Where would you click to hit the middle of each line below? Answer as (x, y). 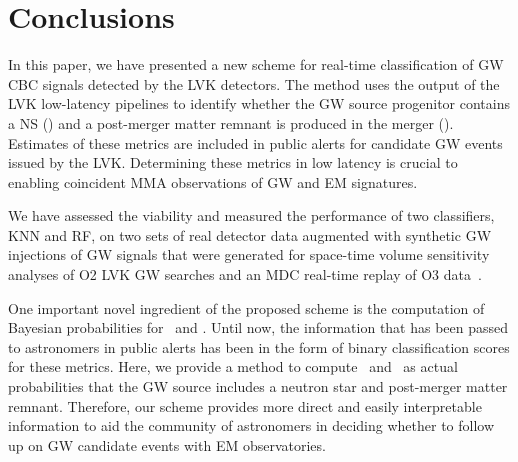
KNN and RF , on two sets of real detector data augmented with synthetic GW (250, 234)
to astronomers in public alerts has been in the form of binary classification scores (259, 346)
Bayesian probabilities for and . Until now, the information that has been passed (258, 327)
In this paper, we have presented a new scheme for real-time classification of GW (256, 64)
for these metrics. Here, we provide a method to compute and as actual (233, 366)
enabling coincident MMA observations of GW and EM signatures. (213, 181)
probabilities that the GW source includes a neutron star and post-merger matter (258, 386)
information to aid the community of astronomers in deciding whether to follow (251, 425)
